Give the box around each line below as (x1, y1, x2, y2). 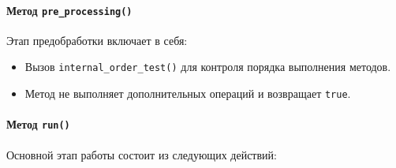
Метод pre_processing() (6, 2, 133, 18)
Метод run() (6, 116, 70, 133)
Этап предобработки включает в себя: (6, 32, 188, 48)
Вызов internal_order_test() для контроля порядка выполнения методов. (24, 58, 391, 75)
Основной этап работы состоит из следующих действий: (6, 146, 277, 162)
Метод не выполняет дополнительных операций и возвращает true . (24, 85, 351, 102)
